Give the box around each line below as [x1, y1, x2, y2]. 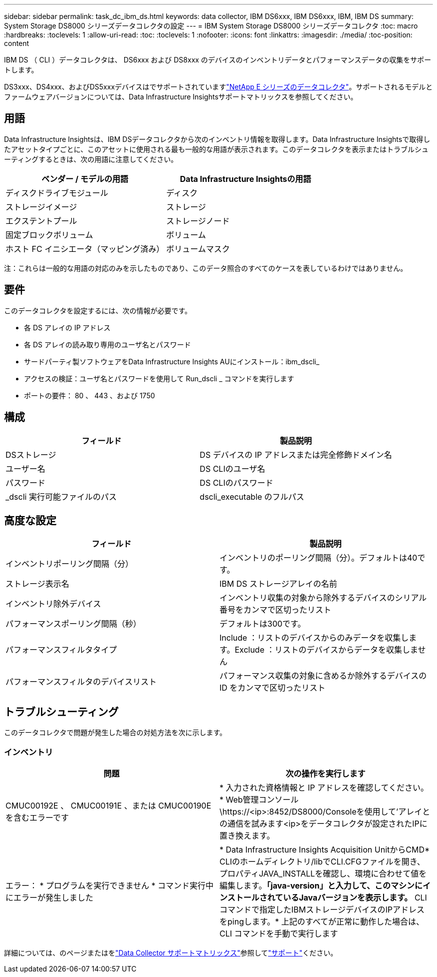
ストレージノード [166, 215, 230, 226]
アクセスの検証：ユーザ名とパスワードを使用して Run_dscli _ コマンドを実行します [24, 374, 294, 383]
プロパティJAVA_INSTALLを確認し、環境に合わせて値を [219, 868, 427, 879]
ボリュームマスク [166, 243, 230, 254]
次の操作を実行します [285, 768, 366, 779]
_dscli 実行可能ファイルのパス [5, 491, 117, 502]
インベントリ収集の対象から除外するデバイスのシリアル [219, 593, 427, 603]
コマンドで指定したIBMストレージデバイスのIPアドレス [219, 904, 425, 915]
